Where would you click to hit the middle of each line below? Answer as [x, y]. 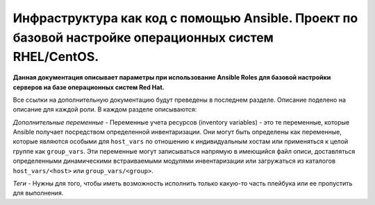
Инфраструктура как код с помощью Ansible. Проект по [185, 18]
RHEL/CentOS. [56, 57]
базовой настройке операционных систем [143, 37]
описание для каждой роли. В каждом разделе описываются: [105, 109]
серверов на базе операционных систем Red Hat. [89, 87]
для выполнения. [38, 193]
